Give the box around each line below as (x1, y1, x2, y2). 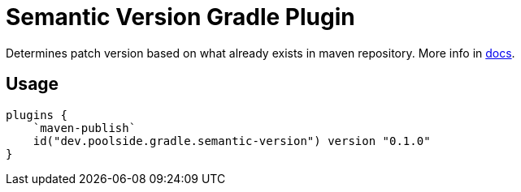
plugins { (6, 108, 67, 122)
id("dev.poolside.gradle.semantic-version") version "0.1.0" (33, 134, 431, 147)
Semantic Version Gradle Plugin (6, 3, 355, 31)
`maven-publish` (33, 121, 137, 134)
